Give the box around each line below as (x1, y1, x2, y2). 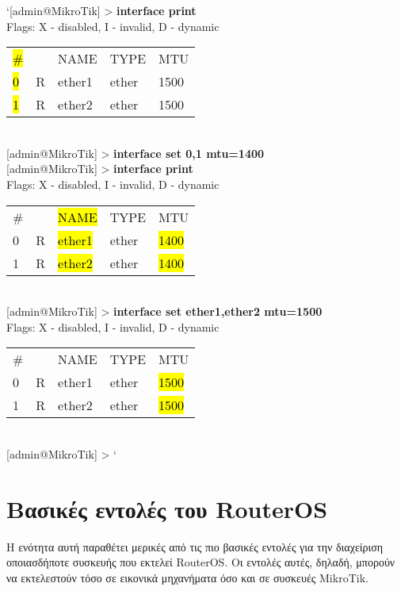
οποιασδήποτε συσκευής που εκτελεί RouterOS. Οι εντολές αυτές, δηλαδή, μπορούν (6, 554, 395, 570)
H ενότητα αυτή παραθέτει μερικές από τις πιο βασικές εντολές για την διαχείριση (6, 538, 384, 555)
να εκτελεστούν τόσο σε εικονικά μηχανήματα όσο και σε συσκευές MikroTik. (6, 569, 369, 585)
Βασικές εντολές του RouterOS (6, 492, 328, 524)
